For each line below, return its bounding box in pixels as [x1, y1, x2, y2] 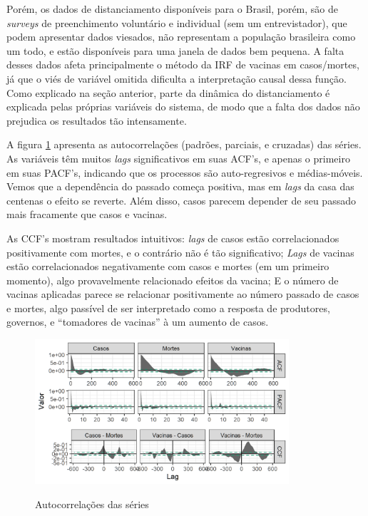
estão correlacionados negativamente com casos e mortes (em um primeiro [6, 259, 329, 274]
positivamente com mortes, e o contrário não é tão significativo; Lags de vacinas [6, 244, 354, 259]
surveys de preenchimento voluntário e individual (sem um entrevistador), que [6, 15, 347, 30]
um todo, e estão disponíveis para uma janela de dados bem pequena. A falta [6, 43, 344, 58]
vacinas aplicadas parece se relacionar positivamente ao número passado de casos [6, 287, 359, 301]
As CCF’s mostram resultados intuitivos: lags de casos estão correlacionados [6, 230, 339, 245]
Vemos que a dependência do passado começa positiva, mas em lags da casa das [6, 179, 354, 194]
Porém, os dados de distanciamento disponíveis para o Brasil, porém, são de [6, 1, 339, 16]
